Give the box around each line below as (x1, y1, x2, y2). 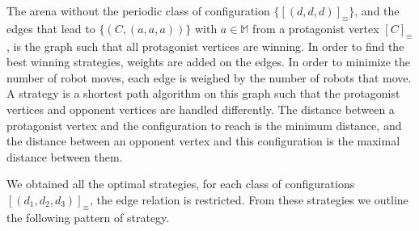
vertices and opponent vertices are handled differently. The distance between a (6, 100, 395, 117)
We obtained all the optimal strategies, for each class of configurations (6, 175, 355, 192)
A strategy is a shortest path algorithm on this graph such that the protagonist (6, 85, 400, 102)
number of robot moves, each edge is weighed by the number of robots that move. (6, 69, 412, 86)
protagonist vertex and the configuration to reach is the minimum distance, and (6, 116, 402, 133)
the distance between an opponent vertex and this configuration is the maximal (6, 132, 400, 149)
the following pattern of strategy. (6, 208, 170, 225)
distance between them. (6, 148, 123, 165)
